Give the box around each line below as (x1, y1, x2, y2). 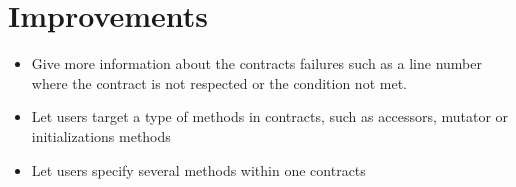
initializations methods (31, 125, 171, 146)
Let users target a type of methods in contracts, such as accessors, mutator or (31, 106, 509, 127)
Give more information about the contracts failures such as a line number (31, 53, 482, 74)
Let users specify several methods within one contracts (31, 159, 366, 180)
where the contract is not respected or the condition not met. (31, 72, 407, 93)
